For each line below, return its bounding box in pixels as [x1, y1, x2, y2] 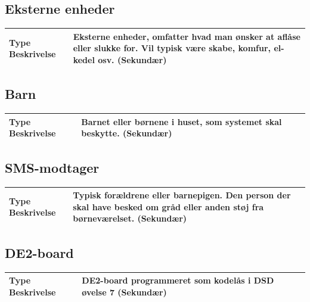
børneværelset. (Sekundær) [73, 212, 187, 225]
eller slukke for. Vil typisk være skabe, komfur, [73, 42, 271, 54]
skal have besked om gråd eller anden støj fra [73, 200, 264, 213]
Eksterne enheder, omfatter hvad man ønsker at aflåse [73, 30, 300, 42]
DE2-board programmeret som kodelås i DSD [82, 274, 274, 287]
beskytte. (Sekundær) [81, 127, 172, 139]
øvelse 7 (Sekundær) [82, 285, 167, 298]
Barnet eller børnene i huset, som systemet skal [81, 115, 282, 127]
